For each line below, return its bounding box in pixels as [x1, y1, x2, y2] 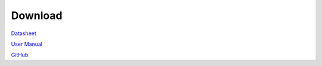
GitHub [11, 51, 29, 59]
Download [11, 9, 63, 22]
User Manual [11, 40, 43, 48]
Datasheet [11, 30, 37, 37]
